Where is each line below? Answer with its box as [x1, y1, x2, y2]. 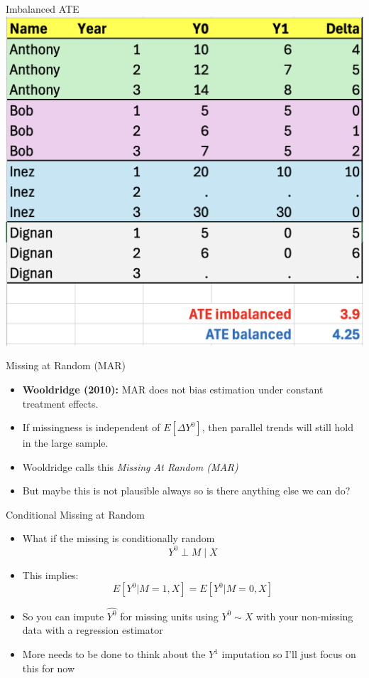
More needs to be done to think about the [22, 647, 206, 662]
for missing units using [120, 608, 219, 623]
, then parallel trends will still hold [202, 420, 353, 435]
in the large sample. [22, 435, 109, 450]
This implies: [22, 567, 79, 582]
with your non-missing [256, 608, 353, 623]
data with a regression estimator [22, 623, 163, 637]
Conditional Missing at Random [6, 507, 145, 521]
